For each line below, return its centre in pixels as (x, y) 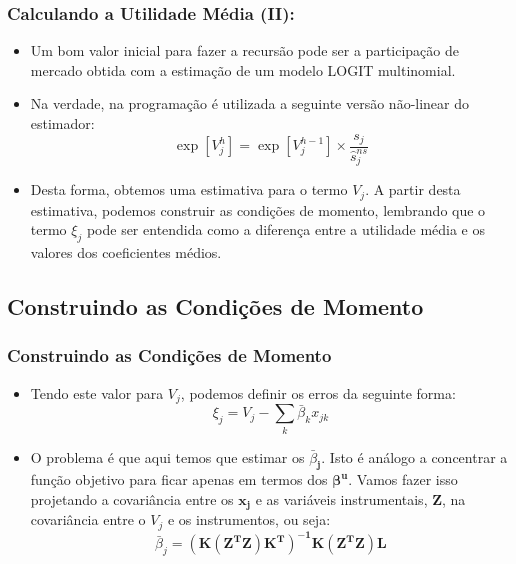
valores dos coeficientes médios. (126, 252)
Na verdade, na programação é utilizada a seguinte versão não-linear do (250, 103)
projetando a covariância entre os (132, 498)
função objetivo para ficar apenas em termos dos (179, 479)
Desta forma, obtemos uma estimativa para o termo (189, 189)
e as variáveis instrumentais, (341, 498)
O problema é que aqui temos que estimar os (167, 456)
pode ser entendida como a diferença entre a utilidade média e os (285, 229)
